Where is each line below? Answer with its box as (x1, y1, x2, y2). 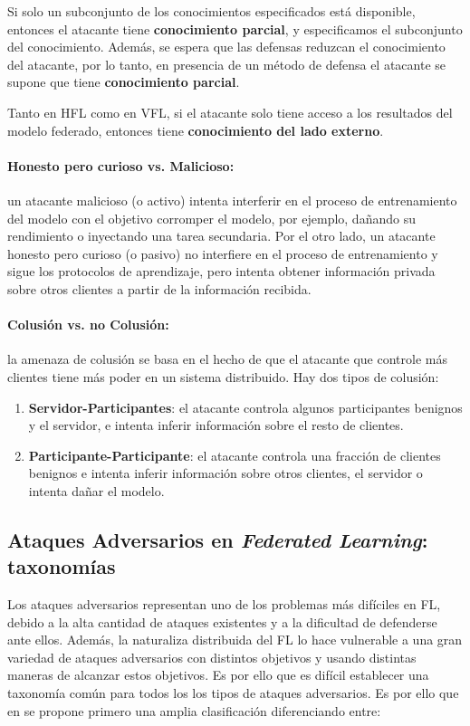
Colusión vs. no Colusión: (7, 315, 169, 334)
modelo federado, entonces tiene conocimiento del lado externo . (7, 120, 384, 139)
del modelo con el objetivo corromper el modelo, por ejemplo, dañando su (7, 208, 416, 227)
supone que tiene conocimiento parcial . (7, 72, 240, 91)
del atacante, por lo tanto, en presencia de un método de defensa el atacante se (7, 54, 446, 73)
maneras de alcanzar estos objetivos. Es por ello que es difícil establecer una (7, 665, 429, 684)
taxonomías (7, 552, 116, 580)
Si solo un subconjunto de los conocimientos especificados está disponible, (7, 2, 416, 20)
